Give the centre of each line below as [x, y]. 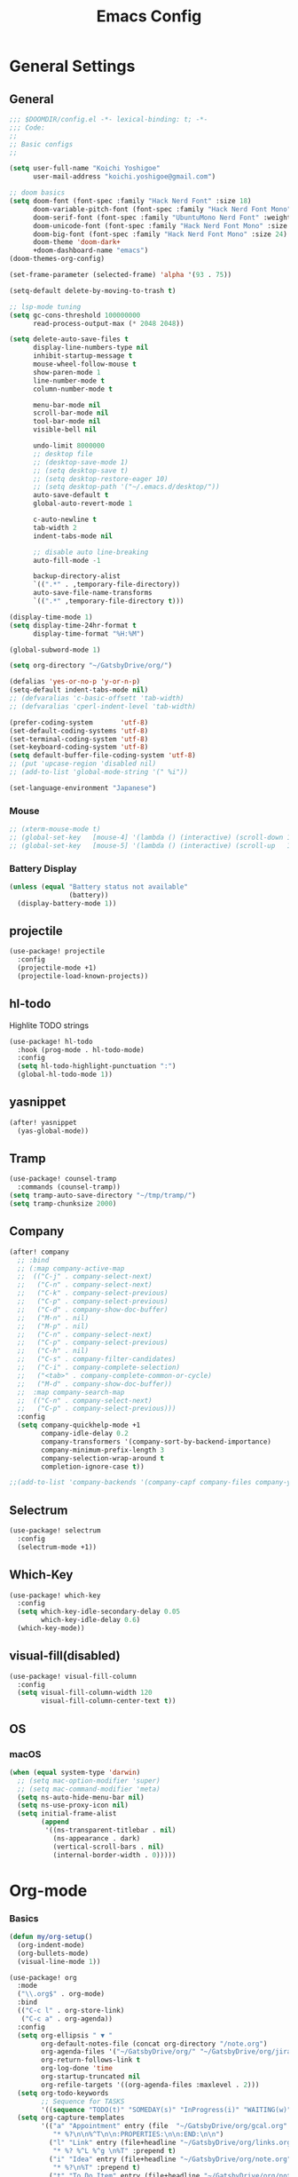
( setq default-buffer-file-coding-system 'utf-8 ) [103, 756]
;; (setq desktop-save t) [80, 471]
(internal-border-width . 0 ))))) [114, 1855]
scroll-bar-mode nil [71, 413]
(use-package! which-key [55, 1595]
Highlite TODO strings [49, 1025]
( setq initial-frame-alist [67, 1814]
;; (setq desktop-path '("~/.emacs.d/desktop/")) [126, 487]
